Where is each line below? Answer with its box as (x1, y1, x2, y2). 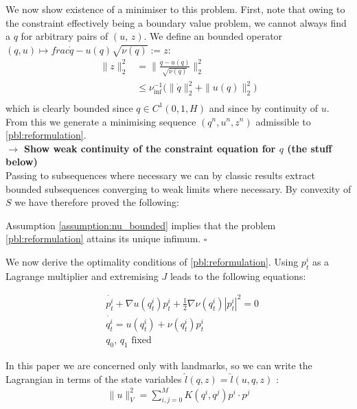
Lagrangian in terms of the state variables (5, 371, 182, 386)
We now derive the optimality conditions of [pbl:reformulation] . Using (5, 254, 299, 268)
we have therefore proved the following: (14, 195, 179, 209)
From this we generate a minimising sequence (5, 114, 196, 128)
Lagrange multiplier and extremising (5, 268, 159, 283)
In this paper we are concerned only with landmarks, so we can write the (5, 358, 312, 372)
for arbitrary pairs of (21, 29, 108, 43)
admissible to (255, 114, 311, 128)
